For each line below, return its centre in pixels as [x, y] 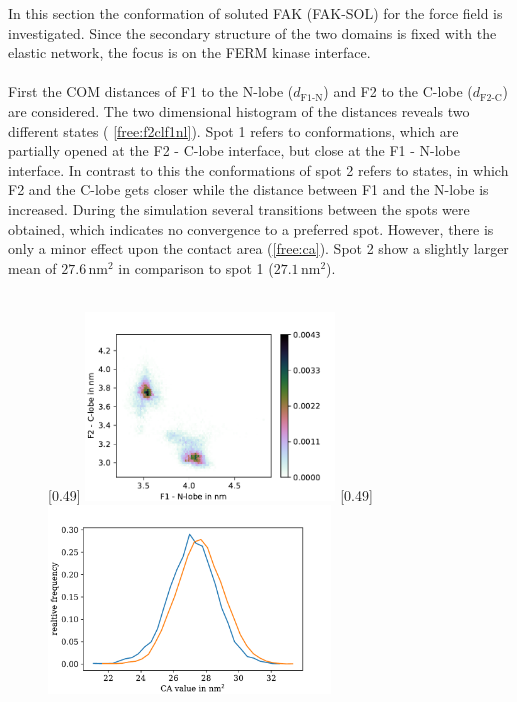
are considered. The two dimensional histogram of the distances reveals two [239, 110]
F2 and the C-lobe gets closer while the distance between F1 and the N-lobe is [248, 189]
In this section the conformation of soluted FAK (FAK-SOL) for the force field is [255, 13]
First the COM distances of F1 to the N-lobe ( [151, 91]
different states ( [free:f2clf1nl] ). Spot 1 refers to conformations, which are [233, 130]
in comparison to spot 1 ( [196, 267]
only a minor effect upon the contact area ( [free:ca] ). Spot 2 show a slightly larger [258, 248]
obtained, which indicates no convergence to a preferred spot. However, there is [251, 228]
